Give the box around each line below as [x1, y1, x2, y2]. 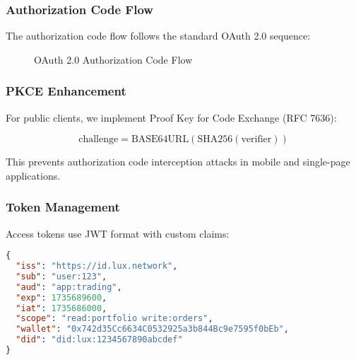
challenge [78, 134, 119, 145]
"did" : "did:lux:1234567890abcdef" [16, 335, 183, 345]
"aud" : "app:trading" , [16, 281, 122, 292]
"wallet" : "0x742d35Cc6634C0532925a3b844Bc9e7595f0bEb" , [16, 324, 289, 335]
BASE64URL [131, 134, 189, 145]
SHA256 [197, 134, 233, 145]
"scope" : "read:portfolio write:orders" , [16, 313, 213, 324]
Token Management [6, 198, 120, 216]
